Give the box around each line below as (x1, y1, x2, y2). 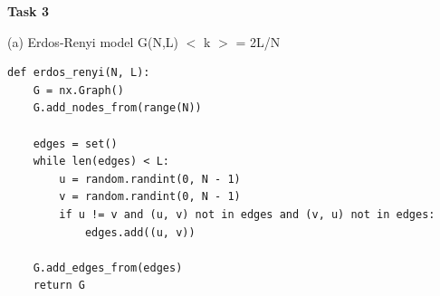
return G (33, 279, 85, 292)
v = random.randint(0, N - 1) (59, 190, 241, 204)
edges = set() (33, 137, 118, 150)
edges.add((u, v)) (84, 225, 196, 239)
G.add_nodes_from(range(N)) (33, 101, 202, 115)
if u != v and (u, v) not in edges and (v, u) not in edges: (59, 207, 435, 221)
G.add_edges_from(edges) (33, 261, 183, 274)
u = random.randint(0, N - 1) (59, 172, 241, 186)
